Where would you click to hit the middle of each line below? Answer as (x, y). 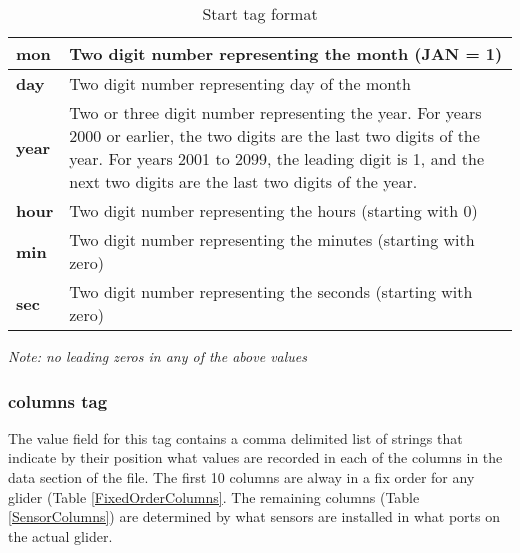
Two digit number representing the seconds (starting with (271, 291)
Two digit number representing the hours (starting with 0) (273, 210)
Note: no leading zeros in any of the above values (157, 356)
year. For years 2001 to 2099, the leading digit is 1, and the (276, 158)
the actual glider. (60, 535)
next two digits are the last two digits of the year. (243, 181)
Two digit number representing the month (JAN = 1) (286, 53)
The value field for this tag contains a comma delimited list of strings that (235, 437)
